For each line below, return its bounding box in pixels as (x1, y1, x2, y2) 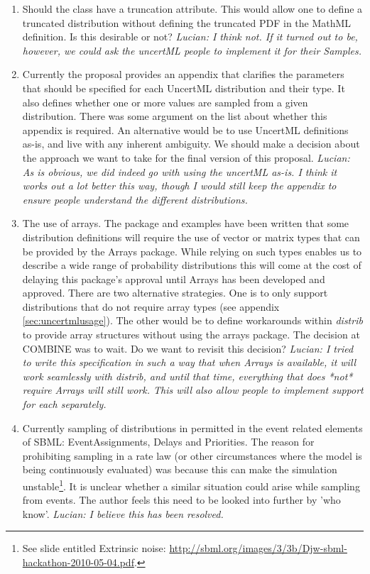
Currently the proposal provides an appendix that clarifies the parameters (22, 67, 344, 82)
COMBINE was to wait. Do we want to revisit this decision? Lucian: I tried (22, 341, 354, 355)
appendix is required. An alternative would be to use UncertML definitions (22, 122, 349, 137)
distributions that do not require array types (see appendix (22, 299, 280, 314)
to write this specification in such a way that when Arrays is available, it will (22, 355, 357, 370)
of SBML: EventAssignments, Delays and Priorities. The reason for (22, 434, 315, 449)
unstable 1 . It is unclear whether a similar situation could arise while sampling (22, 477, 360, 493)
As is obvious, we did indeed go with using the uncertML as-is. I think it (22, 164, 337, 179)
